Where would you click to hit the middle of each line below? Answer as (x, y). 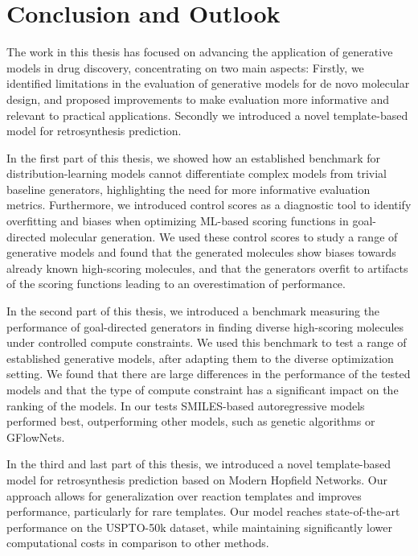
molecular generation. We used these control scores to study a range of (223, 236)
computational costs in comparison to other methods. (138, 543)
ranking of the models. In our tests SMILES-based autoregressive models (186, 405)
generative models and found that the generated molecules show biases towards (201, 252)
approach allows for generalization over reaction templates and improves (184, 495)
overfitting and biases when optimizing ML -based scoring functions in (178, 221)
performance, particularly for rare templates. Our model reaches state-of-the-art (203, 511)
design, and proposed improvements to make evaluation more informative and (198, 99)
